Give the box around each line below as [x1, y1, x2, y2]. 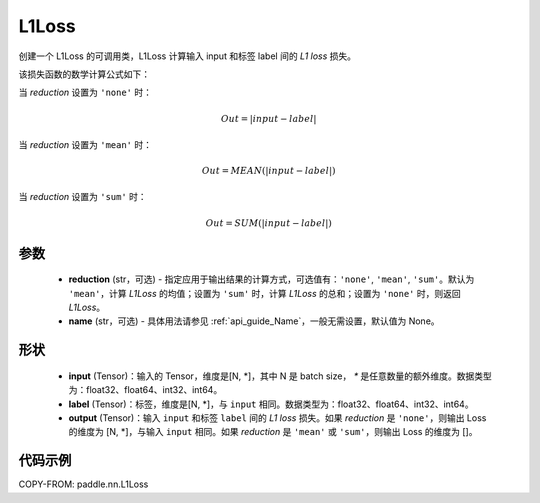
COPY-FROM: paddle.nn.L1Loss [18, 478, 149, 490]
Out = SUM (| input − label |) [205, 217, 332, 229]
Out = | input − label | [220, 113, 317, 124]
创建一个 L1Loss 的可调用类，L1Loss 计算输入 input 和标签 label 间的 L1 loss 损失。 [18, 50, 357, 62]
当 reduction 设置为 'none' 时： [18, 86, 152, 99]
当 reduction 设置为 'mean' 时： [18, 138, 152, 150]
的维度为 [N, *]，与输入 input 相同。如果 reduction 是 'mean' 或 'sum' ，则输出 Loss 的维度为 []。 [68, 426, 478, 438]
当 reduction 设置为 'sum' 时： [18, 191, 147, 203]
